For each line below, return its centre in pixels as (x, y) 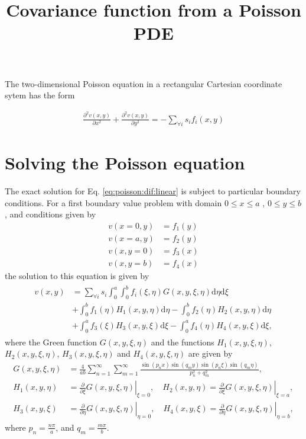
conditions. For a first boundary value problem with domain (113, 202)
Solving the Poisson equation (125, 163)
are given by (210, 353)
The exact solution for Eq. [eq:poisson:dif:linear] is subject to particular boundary (153, 191)
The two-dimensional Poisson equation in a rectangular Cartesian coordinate (144, 83)
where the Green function (51, 342)
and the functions (183, 342)
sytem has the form (40, 95)
